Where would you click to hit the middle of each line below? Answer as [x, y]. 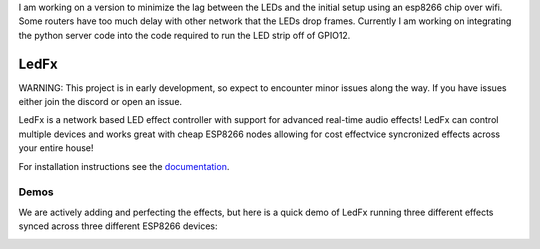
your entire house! [56, 148]
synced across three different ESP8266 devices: [118, 226]
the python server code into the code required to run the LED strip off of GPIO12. [184, 35]
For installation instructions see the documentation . [124, 166]
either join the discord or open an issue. [100, 102]
